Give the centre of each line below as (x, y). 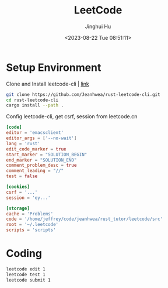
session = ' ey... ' (28, 198)
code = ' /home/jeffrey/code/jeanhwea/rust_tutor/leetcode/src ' (85, 219)
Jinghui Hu (98, 26)
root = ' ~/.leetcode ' (32, 225)
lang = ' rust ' (23, 143)
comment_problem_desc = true (41, 165)
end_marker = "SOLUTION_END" (41, 160)
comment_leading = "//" (35, 171)
